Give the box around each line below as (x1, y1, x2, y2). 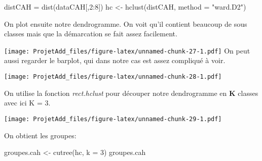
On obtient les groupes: (4, 130, 77, 140)
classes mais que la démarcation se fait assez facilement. (4, 28, 177, 39)
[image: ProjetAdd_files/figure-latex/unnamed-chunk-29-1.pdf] (4, 115, 222, 123)
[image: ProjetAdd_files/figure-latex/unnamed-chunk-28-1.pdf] (4, 73, 222, 81)
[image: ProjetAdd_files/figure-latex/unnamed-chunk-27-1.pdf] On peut (4, 45, 250, 56)
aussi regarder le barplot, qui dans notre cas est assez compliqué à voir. (4, 55, 226, 66)
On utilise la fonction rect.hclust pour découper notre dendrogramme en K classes (4, 87, 258, 98)
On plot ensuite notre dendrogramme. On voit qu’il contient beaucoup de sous (4, 18, 247, 29)
